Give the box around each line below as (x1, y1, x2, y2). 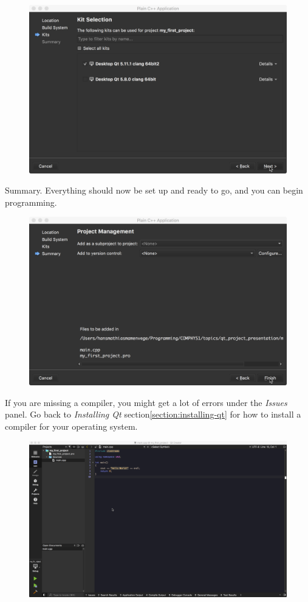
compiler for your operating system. (5, 419, 138, 432)
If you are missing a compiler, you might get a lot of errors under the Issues (5, 396, 287, 408)
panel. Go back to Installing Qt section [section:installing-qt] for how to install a (5, 408, 301, 421)
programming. (5, 195, 57, 208)
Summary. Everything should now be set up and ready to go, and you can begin (5, 184, 303, 197)
